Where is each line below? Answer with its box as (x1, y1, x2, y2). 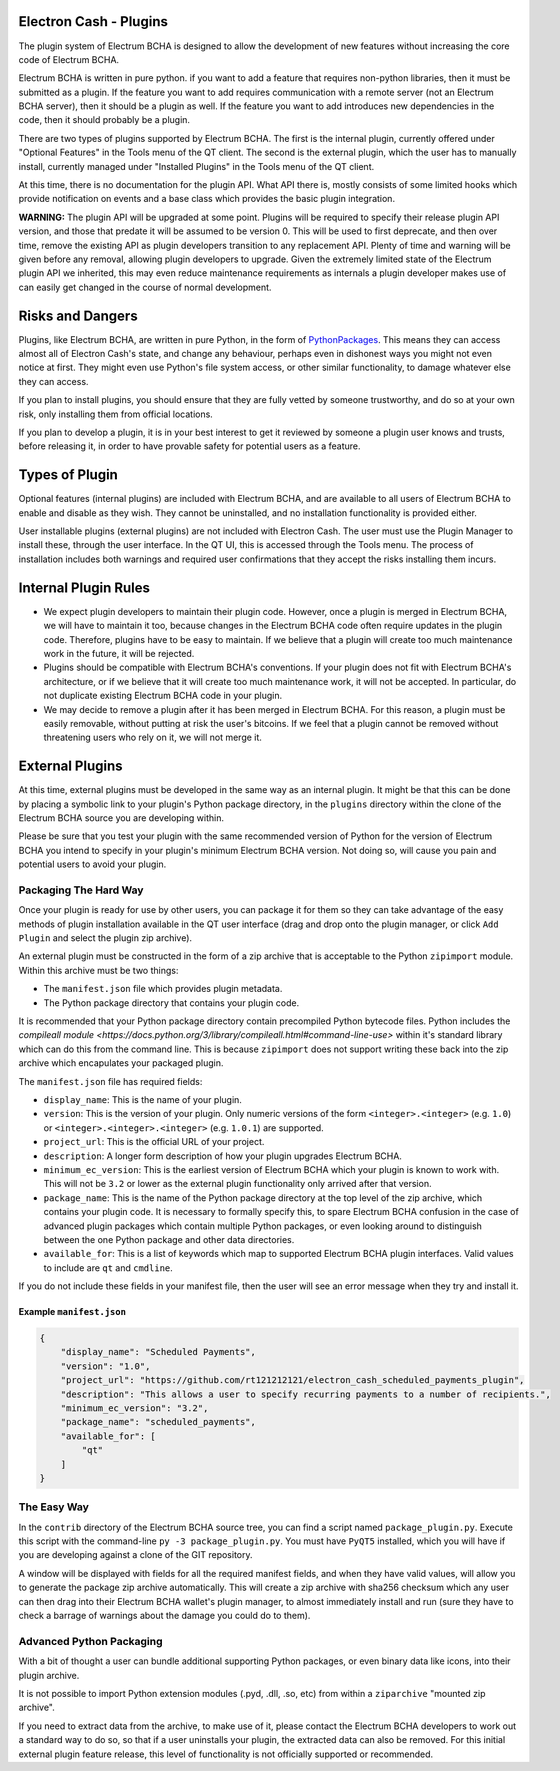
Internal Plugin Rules (18, 579, 150, 596)
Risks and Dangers (18, 307, 139, 324)
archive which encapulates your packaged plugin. (18, 1057, 224, 1069)
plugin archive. (18, 1669, 80, 1681)
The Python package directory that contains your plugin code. (43, 996, 300, 1009)
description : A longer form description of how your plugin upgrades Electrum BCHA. (43, 1150, 402, 1162)
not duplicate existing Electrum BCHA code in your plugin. (43, 690, 283, 702)
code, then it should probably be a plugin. (18, 114, 190, 126)
